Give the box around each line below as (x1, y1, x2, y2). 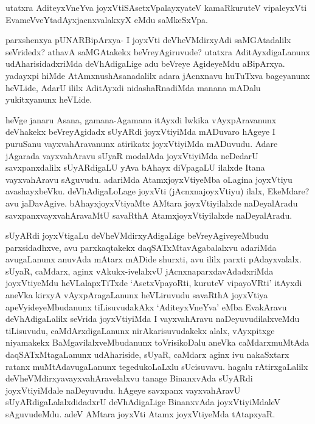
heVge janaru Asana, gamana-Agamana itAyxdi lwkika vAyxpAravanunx (5, 113, 277, 126)
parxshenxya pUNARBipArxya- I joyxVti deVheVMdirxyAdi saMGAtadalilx (5, 33, 291, 46)
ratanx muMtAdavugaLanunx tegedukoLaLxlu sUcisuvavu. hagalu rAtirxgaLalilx (5, 360, 308, 372)
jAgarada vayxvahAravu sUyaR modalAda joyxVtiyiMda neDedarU (5, 149, 258, 162)
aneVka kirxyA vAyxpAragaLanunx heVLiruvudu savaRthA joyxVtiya (5, 289, 268, 301)
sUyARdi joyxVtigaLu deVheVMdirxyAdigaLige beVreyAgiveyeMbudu (5, 229, 269, 242)
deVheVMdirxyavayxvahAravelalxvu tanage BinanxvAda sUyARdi (5, 372, 253, 385)
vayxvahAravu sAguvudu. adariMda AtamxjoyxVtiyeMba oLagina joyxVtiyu (5, 173, 292, 185)
